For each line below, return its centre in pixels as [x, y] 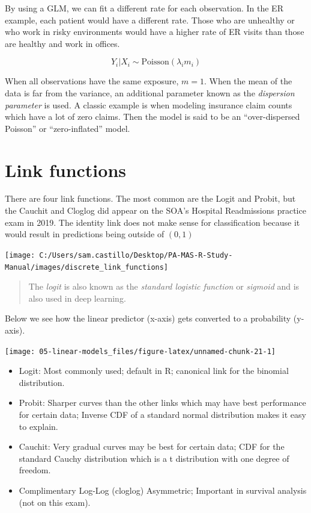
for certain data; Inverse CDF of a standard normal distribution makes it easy [162, 414]
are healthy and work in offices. [62, 43]
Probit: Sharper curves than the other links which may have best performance [162, 403]
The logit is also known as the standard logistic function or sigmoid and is [164, 286]
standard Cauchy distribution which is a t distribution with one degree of [154, 458]
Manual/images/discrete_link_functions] [87, 267]
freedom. [35, 470]
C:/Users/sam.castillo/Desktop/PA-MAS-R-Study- [136, 255]
